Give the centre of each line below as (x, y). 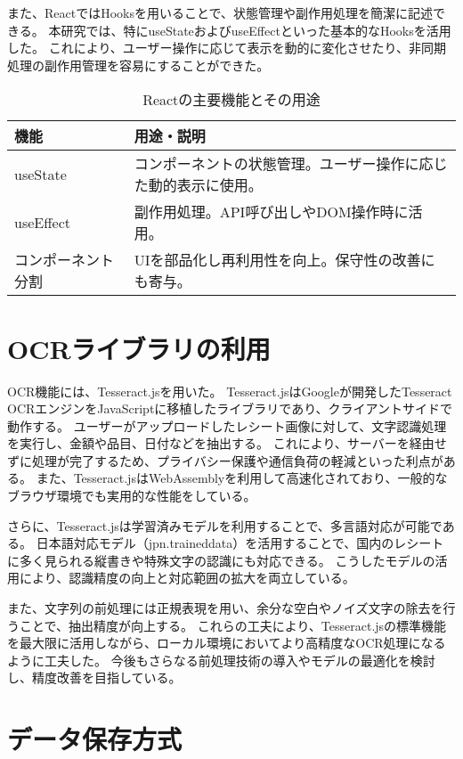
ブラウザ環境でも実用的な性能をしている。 (132, 496)
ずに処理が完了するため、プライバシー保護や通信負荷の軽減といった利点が (225, 460)
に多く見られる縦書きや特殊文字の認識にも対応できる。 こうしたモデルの (221, 560)
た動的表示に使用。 (198, 185)
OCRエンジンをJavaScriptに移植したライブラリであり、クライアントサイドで (230, 408)
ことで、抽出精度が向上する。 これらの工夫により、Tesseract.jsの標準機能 (233, 625)
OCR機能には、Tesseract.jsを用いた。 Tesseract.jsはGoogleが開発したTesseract (230, 391)
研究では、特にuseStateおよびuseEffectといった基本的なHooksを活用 (256, 30)
